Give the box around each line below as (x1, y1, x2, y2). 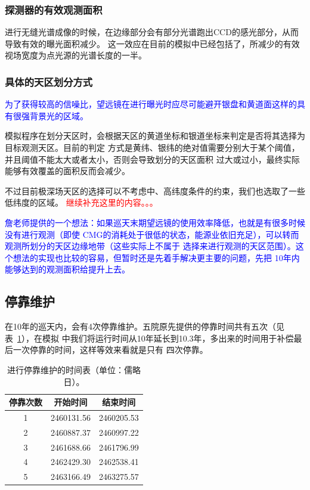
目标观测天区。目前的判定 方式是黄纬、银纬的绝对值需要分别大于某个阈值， (5, 141, 300, 153)
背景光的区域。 (29, 109, 88, 122)
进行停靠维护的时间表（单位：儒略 (7, 363, 141, 376)
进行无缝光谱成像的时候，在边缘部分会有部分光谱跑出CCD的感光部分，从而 (5, 26, 299, 38)
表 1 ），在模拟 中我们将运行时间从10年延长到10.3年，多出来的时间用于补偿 (5, 331, 294, 344)
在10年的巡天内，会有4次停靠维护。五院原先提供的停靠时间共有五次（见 (5, 320, 284, 333)
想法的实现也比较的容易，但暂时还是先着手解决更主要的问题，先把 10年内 (13, 251, 300, 263)
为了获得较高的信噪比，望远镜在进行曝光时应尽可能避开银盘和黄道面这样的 (5, 98, 297, 110)
